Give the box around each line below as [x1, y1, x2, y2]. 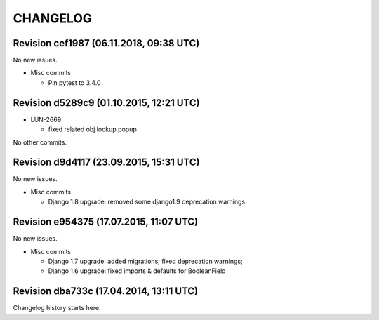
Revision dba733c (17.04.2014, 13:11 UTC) [13, 285, 199, 298]
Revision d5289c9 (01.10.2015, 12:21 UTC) [13, 97, 200, 109]
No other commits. [13, 138, 67, 147]
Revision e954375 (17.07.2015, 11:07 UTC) [13, 216, 199, 228]
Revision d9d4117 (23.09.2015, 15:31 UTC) [13, 156, 200, 168]
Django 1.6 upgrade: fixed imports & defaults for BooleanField [48, 267, 226, 275]
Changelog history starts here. [13, 304, 101, 312]
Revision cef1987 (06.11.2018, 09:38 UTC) [13, 37, 200, 49]
